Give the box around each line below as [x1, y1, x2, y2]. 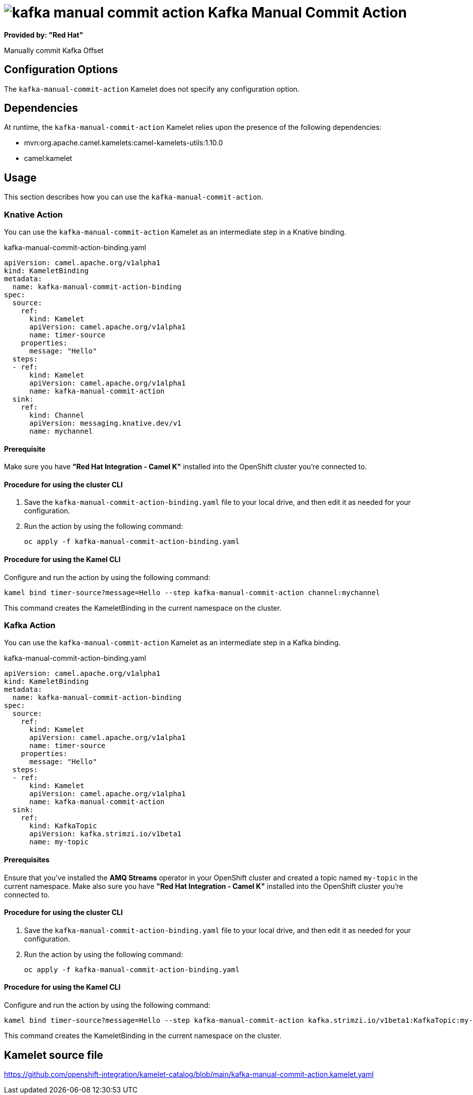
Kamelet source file [4, 1048, 103, 1061]
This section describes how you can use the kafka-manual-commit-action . [4, 193, 264, 202]
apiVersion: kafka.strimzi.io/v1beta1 [29, 830, 182, 838]
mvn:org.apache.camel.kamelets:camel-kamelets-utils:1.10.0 [24, 138, 223, 147]
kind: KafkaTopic [29, 822, 97, 830]
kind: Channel [29, 411, 85, 420]
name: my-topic [29, 838, 89, 846]
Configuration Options [4, 63, 118, 76]
